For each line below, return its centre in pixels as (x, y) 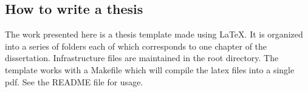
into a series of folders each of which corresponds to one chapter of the (136, 46)
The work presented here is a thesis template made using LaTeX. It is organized (154, 34)
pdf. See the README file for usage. (74, 81)
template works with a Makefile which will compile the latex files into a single (150, 69)
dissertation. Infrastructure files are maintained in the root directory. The (142, 58)
